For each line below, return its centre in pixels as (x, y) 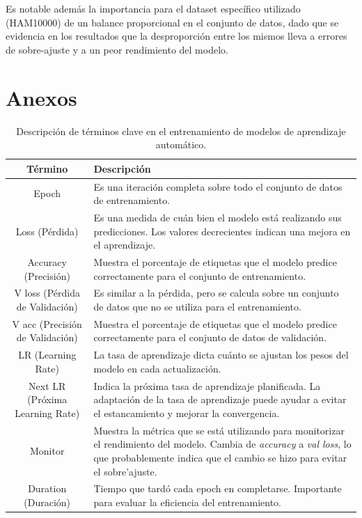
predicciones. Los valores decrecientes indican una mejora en (222, 231)
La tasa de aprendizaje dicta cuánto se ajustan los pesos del (221, 355)
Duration (47, 488)
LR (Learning (47, 355)
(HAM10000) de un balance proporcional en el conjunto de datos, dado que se (172, 22)
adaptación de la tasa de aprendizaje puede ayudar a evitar (220, 399)
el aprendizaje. (125, 245)
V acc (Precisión (47, 323)
